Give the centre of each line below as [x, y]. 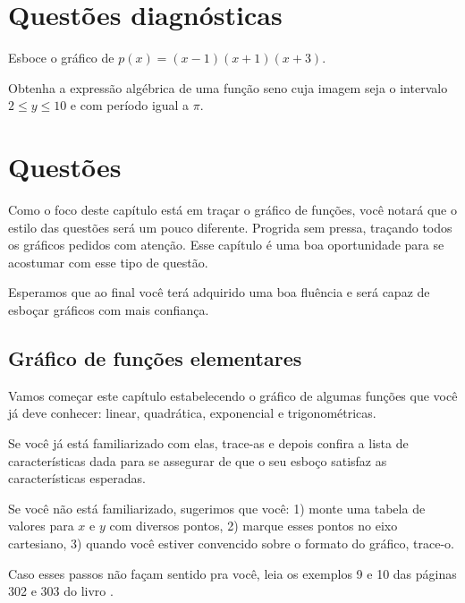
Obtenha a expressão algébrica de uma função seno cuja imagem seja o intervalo [228, 87]
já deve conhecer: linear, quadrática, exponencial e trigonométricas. [192, 413]
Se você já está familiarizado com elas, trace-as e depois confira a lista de [208, 442]
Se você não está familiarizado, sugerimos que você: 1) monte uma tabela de [217, 508]
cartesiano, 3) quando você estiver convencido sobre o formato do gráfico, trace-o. [231, 543]
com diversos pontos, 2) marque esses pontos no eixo [254, 526]
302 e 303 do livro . [61, 591]
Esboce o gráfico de [61, 58]
